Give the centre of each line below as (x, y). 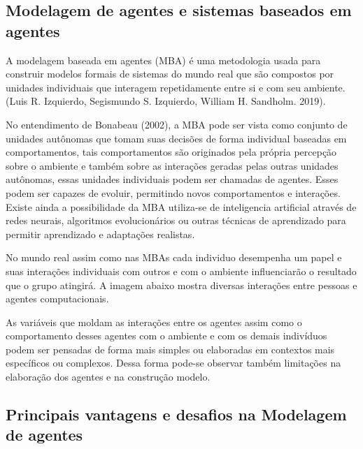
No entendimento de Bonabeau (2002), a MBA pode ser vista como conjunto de (177, 124)
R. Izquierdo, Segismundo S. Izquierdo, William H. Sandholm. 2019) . (178, 101)
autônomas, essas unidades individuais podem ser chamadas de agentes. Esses (172, 179)
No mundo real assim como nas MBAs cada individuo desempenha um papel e (174, 257)
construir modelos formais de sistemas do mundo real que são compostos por (170, 74)
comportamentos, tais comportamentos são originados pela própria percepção (171, 152)
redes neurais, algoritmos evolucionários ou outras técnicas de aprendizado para (176, 220)
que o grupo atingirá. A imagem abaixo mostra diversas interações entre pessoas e (181, 285)
